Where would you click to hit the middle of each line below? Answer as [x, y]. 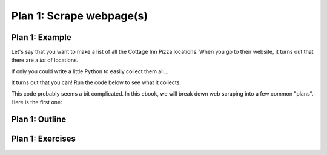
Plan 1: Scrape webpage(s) [80, 16]
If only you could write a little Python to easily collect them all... [90, 71]
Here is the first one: [37, 102]
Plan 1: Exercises [43, 138]
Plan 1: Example [41, 37]
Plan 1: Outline [39, 119]
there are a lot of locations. [45, 60]
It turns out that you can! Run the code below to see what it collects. [96, 82]
